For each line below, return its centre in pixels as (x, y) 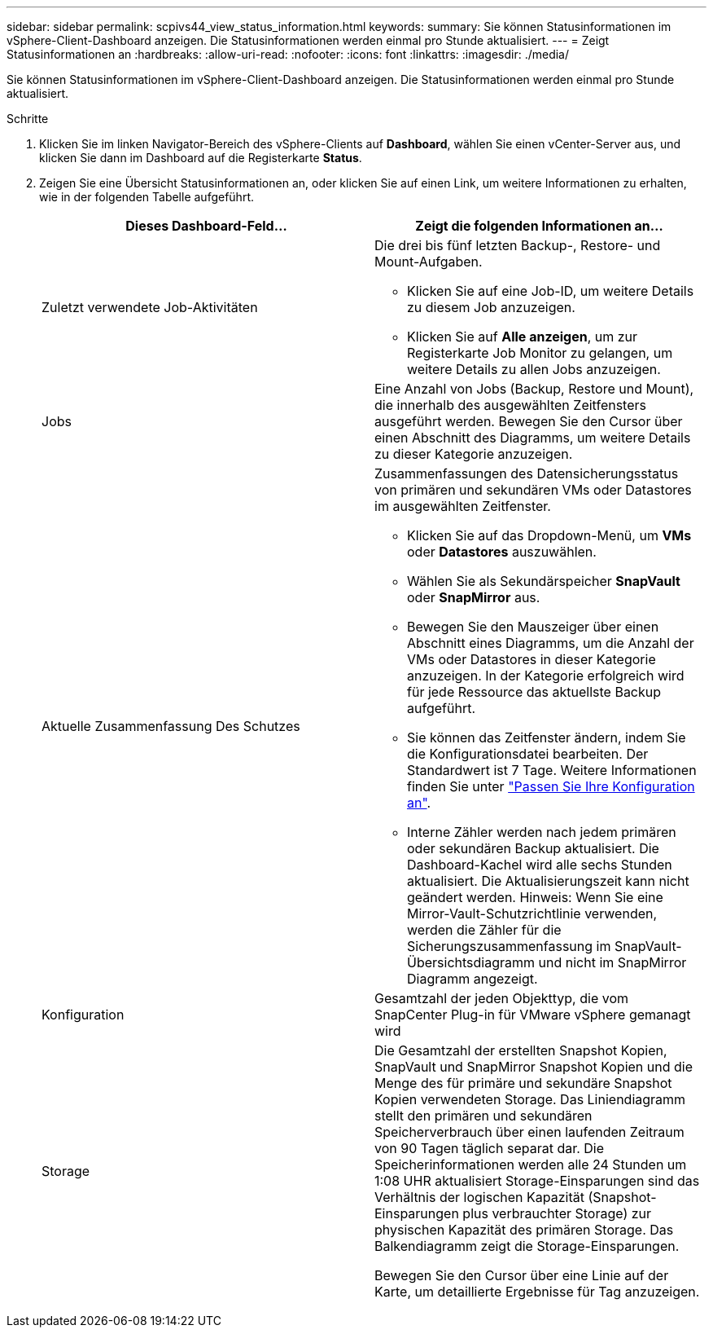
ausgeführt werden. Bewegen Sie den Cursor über (529, 421)
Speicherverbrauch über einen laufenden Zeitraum (529, 1132)
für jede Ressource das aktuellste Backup (534, 692)
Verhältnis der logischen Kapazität (479, 1197)
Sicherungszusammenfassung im (509, 946)
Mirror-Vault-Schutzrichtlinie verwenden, (532, 914)
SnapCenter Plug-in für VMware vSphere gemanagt (533, 1015)
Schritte (28, 119)
